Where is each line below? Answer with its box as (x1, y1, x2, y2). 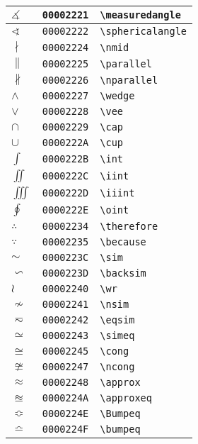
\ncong (100, 361, 135, 372)
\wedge (100, 90, 135, 101)
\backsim (100, 267, 146, 279)
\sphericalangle (100, 26, 187, 37)
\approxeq (100, 392, 152, 404)
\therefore (100, 221, 158, 232)
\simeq (100, 330, 135, 341)
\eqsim (100, 314, 135, 326)
